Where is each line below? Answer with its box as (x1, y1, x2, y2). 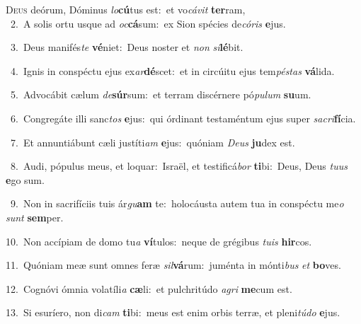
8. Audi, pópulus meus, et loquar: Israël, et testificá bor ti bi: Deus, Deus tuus (10, 158, 348, 173)
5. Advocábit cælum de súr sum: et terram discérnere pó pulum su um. (10, 87, 311, 102)
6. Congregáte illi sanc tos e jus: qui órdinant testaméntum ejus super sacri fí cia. (10, 110, 356, 125)
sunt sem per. (6, 209, 64, 224)
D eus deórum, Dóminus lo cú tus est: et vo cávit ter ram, (6, 2, 246, 16)
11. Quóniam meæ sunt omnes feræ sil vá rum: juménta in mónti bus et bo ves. (6, 258, 341, 272)
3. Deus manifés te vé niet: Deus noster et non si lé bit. (10, 40, 243, 54)
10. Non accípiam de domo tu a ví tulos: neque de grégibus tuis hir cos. (6, 233, 312, 248)
